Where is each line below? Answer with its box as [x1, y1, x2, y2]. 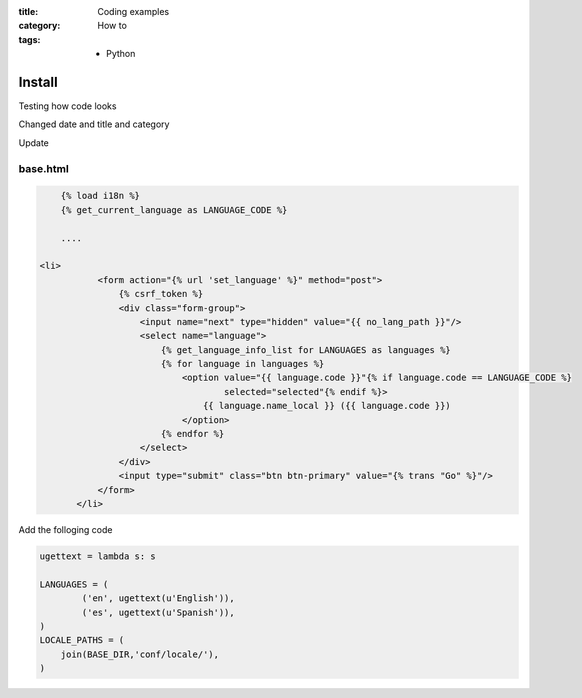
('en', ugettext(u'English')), [81, 593, 235, 604]
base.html [18, 161, 69, 175]
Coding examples [97, 6, 170, 17]
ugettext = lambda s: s [39, 550, 157, 562]
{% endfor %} [160, 428, 225, 440]
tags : [18, 33, 41, 45]
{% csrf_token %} [118, 288, 204, 300]
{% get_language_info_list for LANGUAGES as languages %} [160, 344, 452, 355]
